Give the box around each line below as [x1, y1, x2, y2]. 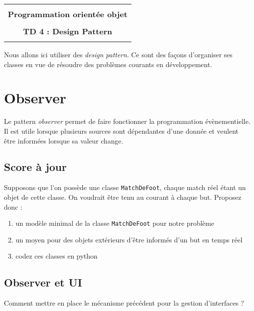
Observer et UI [4, 275, 82, 290]
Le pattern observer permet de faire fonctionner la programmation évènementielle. [4, 116, 251, 126]
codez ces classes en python [15, 251, 98, 261]
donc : [4, 201, 23, 212]
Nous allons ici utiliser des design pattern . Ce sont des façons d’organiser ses [4, 49, 233, 59]
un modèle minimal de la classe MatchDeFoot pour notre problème [15, 218, 214, 228]
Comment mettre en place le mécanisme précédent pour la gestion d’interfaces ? [4, 298, 244, 308]
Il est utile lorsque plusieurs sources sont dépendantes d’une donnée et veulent [4, 125, 239, 136]
